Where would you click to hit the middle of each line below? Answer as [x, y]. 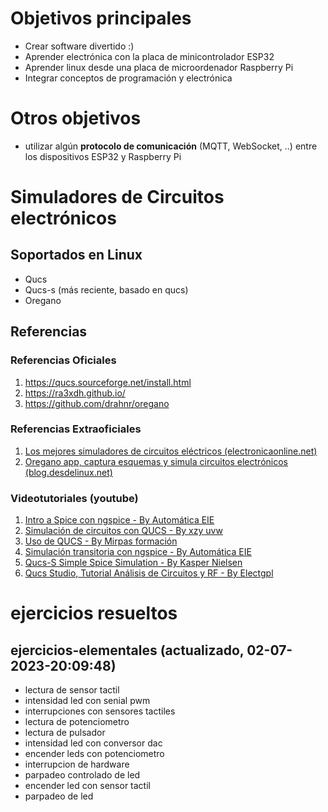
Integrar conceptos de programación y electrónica [128, 78]
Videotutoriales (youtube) [74, 498]
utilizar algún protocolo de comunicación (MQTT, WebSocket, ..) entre [171, 146]
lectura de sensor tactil [72, 690]
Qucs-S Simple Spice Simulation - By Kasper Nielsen [133, 563]
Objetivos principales [101, 18]
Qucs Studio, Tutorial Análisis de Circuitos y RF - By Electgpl [149, 573]
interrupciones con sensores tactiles [100, 711]
